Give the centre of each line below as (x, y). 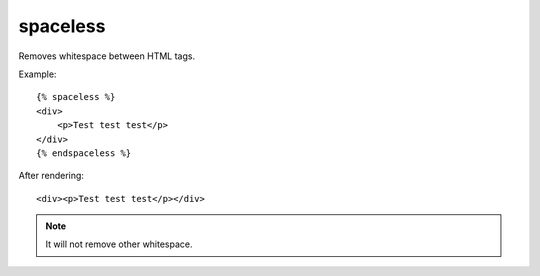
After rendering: (51, 176)
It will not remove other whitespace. (119, 244)
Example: (37, 74)
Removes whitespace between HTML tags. (106, 56)
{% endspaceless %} (84, 153)
